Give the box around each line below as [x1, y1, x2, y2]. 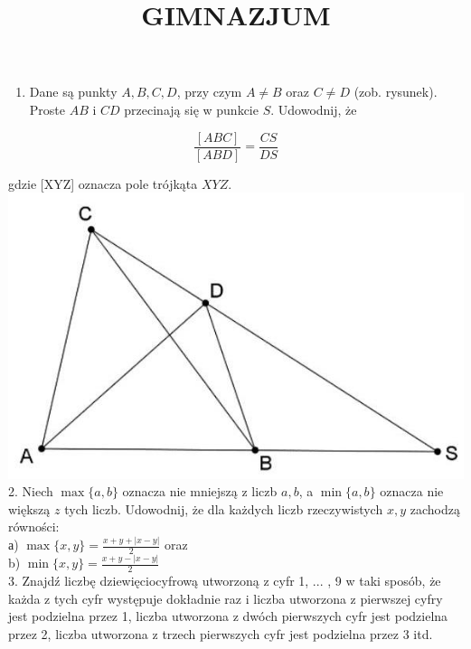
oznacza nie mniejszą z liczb [122, 482, 278, 501]
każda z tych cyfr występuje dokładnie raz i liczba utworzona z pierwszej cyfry [8, 588, 443, 607]
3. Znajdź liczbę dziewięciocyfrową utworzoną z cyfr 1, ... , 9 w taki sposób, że [8, 571, 441, 590]
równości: [8, 517, 60, 536]
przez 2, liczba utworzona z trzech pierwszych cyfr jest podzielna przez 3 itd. [8, 625, 433, 644]
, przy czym [176, 82, 242, 101]
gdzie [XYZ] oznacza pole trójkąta [8, 174, 198, 193]
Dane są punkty [29, 82, 118, 101]
